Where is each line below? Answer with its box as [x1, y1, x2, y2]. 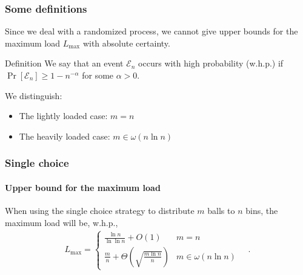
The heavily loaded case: [19, 129, 110, 142]
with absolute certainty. [82, 36, 170, 49]
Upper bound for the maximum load [5, 181, 161, 193]
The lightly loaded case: [19, 109, 108, 122]
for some [82, 69, 114, 81]
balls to [207, 204, 235, 217]
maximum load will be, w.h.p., [5, 216, 118, 228]
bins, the [245, 204, 278, 217]
